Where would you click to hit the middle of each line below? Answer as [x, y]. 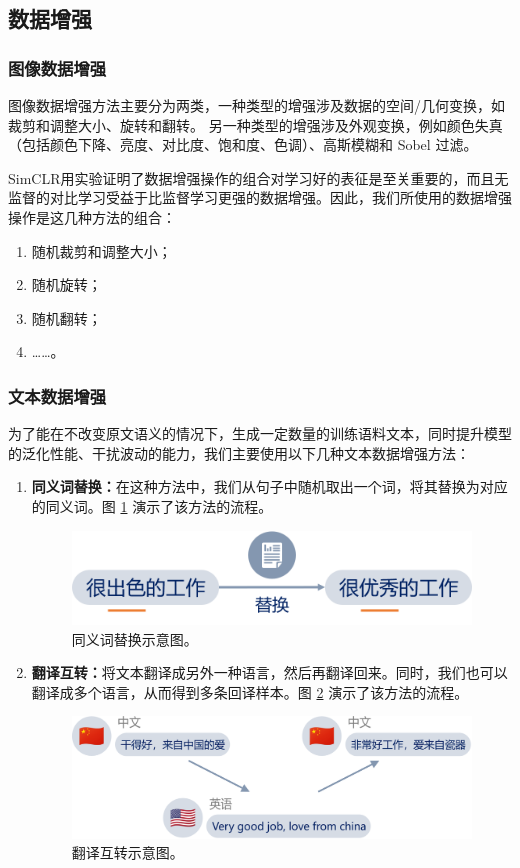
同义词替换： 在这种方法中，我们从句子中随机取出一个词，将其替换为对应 [269, 486]
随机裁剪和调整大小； [101, 250]
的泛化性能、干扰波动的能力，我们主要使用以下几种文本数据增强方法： [239, 452]
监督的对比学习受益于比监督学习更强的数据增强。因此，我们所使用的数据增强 [260, 197]
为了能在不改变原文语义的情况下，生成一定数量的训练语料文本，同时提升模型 [260, 433]
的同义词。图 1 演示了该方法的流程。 [152, 505]
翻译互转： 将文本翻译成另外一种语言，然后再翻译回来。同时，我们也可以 [269, 672]
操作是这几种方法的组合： [92, 216]
